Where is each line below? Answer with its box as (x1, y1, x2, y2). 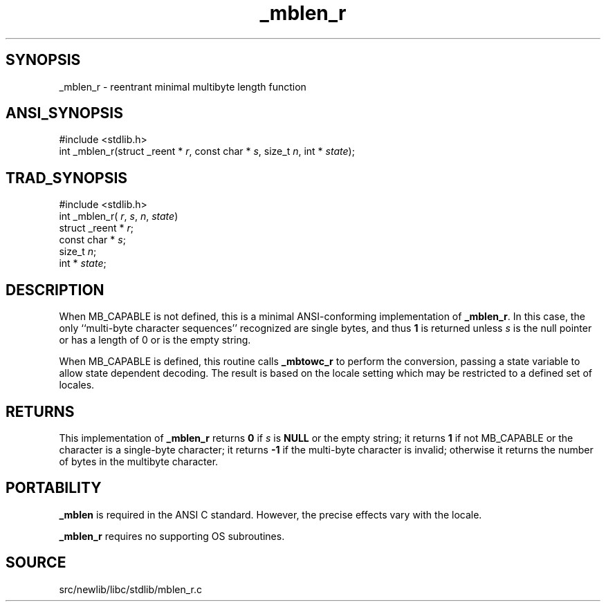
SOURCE (6, 554, 66, 572)
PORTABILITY (6, 479, 102, 497)
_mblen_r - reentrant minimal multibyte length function (59, 80, 306, 93)
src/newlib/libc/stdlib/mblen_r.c (59, 583, 203, 595)
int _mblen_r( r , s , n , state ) (59, 210, 178, 223)
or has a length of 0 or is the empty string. (59, 334, 251, 346)
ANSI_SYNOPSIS (6, 104, 123, 122)
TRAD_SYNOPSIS (6, 169, 128, 187)
